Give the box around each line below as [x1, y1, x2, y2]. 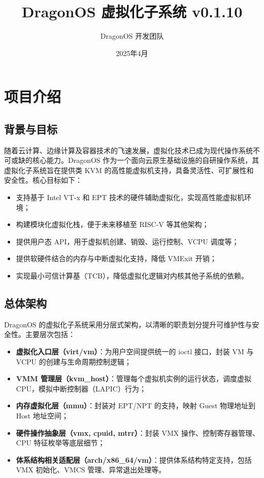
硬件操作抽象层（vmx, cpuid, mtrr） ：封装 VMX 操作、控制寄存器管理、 [16, 427, 259, 438]
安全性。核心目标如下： [4, 175, 82, 185]
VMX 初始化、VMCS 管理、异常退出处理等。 [16, 464, 166, 475]
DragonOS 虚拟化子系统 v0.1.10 [21, 1, 243, 22]
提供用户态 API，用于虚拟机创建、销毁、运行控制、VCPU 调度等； [16, 236, 239, 246]
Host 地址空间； [16, 410, 69, 420]
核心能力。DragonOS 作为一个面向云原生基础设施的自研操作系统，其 [32, 155, 259, 165]
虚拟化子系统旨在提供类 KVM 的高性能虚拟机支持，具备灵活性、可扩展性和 [4, 164, 254, 175]
